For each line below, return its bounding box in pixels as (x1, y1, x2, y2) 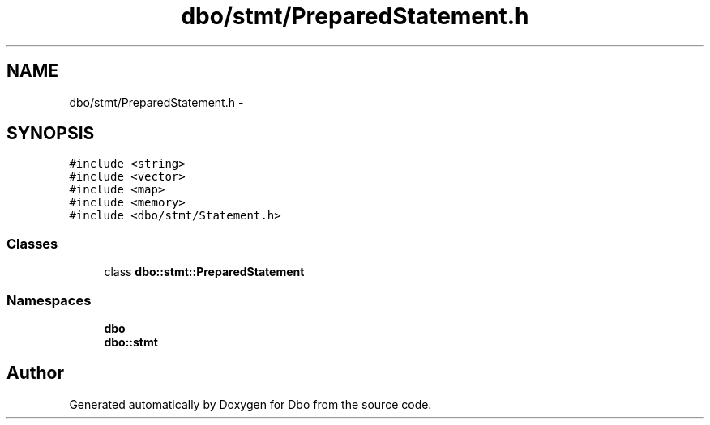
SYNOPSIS (6, 123, 95, 144)
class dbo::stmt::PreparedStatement (104, 265, 305, 279)
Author (6, 363, 64, 384)
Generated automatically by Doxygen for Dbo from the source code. (69, 397, 432, 411)
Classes (6, 235, 58, 252)
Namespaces (6, 291, 92, 308)
